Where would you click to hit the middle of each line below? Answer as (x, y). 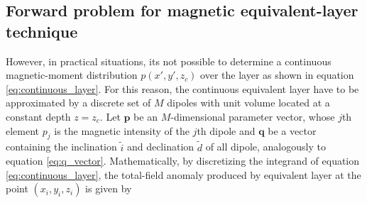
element (23, 130)
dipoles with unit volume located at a (248, 103)
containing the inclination (61, 147)
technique (42, 31)
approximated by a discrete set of (78, 103)
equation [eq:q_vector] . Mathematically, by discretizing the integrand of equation (183, 161)
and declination (160, 147)
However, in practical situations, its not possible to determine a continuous (169, 61)
